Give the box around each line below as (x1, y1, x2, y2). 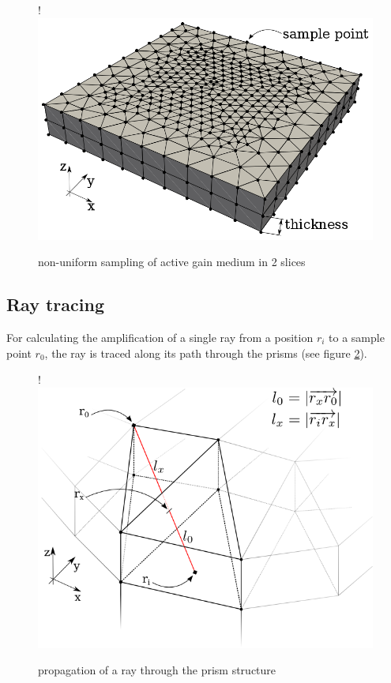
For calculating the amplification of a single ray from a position (6, 328, 314, 345)
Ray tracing (6, 292, 104, 317)
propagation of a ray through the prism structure (38, 662, 276, 678)
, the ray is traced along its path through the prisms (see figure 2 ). (44, 344, 367, 361)
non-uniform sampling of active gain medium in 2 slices (38, 253, 306, 270)
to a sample (329, 328, 385, 345)
